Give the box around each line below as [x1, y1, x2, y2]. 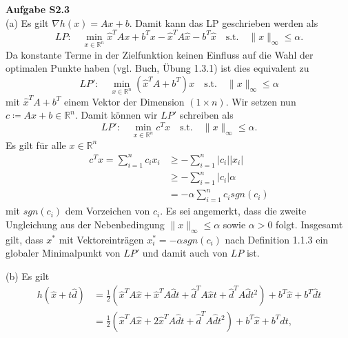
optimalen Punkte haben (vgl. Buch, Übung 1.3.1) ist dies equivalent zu [6, 61, 309, 75]
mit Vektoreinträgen [59, 232, 144, 246]
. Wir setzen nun [225, 94, 296, 108]
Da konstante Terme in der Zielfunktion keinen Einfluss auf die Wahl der [6, 47, 314, 61]
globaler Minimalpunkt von [6, 246, 121, 260]
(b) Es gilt [6, 268, 50, 283]
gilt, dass [6, 232, 43, 246]
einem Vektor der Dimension [64, 94, 185, 108]
